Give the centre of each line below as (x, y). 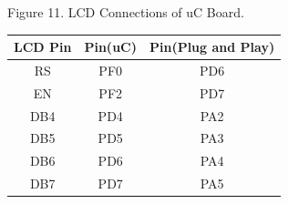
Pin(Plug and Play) (212, 47)
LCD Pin (43, 47)
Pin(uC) (110, 47)
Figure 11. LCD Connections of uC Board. (126, 12)
